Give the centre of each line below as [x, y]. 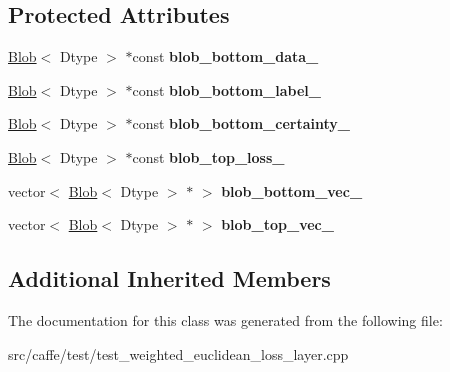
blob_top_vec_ [277, 224]
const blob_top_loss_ [208, 156]
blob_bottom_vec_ [292, 190]
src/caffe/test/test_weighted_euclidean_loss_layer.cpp [178, 353]
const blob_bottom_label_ [226, 89]
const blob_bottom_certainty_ [241, 123]
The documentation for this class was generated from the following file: [225, 319]
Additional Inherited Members [169, 278]
